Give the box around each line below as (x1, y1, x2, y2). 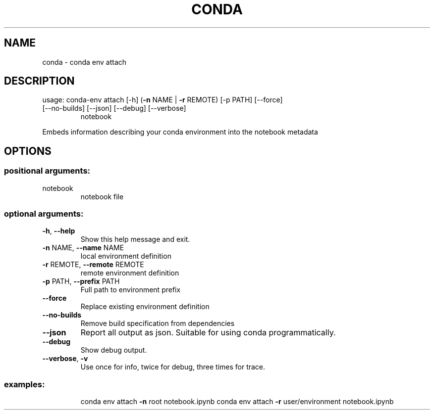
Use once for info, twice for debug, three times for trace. (80, 363, 266, 371)
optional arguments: (4, 209, 84, 219)
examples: (4, 379, 45, 389)
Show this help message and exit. (80, 235, 190, 244)
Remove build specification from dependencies (80, 319, 235, 328)
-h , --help (42, 227, 75, 235)
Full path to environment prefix (80, 285, 181, 294)
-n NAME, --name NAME (42, 243, 124, 252)
